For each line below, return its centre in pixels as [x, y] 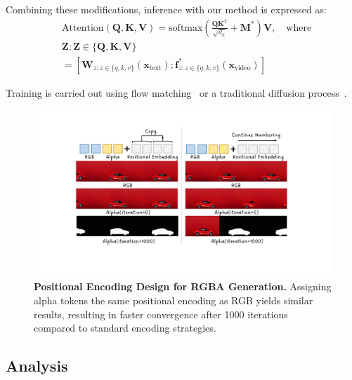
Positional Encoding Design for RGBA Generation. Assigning [183, 286]
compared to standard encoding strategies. [125, 328]
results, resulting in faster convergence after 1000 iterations [161, 314]
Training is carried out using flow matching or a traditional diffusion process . [176, 92]
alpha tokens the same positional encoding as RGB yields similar [174, 300]
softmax [186, 28]
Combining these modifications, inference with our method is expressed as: [166, 9]
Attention [83, 28]
